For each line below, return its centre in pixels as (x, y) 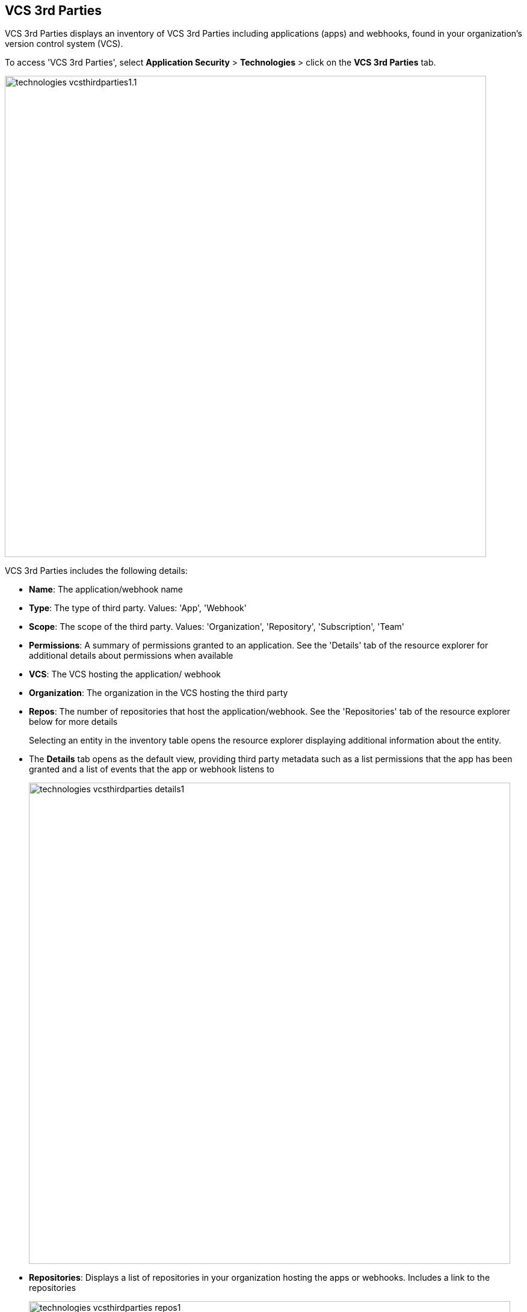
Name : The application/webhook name (106, 590)
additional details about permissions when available (131, 656)
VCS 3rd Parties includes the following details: (96, 571)
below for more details (73, 722)
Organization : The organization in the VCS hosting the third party (159, 693)
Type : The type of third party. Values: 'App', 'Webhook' (138, 608)
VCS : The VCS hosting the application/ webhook (125, 674)
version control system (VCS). (64, 44)
